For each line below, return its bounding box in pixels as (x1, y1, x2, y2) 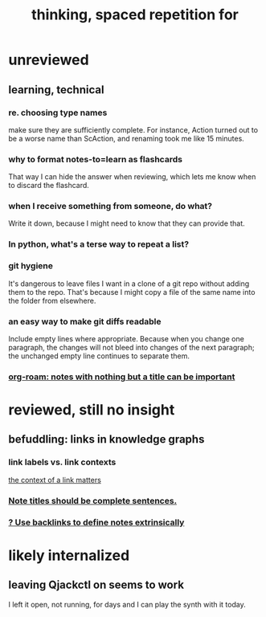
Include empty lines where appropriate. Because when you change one (8, 333, 245, 343)
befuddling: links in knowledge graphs (8, 432, 205, 447)
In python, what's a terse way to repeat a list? (8, 239, 190, 250)
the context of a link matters (8, 475, 102, 484)
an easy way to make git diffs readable (8, 316, 162, 327)
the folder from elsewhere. (8, 296, 96, 305)
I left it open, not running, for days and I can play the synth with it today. (8, 599, 247, 609)
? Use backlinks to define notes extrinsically (8, 517, 185, 528)
